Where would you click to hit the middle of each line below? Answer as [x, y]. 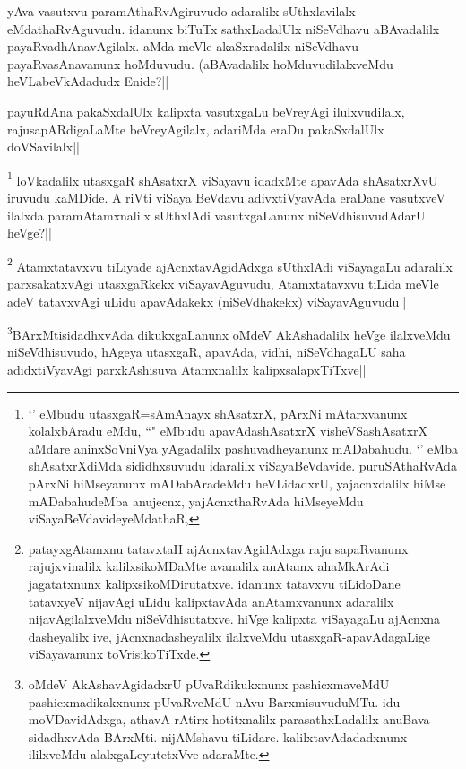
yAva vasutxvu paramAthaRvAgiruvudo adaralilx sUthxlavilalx [181, 11]
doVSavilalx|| [43, 147]
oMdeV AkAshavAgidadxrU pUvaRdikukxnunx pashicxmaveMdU [209, 683]
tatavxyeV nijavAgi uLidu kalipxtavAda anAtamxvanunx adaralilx [211, 601]
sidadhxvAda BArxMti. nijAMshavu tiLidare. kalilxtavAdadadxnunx [218, 736]
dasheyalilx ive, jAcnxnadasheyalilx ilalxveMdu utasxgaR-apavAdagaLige [229, 636]
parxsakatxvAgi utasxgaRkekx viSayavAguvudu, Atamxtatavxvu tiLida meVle [223, 284]
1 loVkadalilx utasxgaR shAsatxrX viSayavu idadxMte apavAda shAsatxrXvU [223, 178]
